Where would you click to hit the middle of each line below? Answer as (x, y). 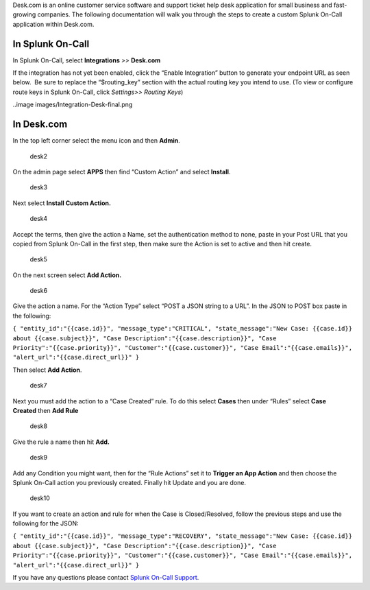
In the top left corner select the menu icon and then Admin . (97, 141)
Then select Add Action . (47, 370)
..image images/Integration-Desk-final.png (73, 105)
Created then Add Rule (46, 410)
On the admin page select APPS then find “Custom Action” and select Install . (122, 172)
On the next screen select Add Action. (67, 275)
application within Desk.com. (53, 24)
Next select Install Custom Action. (62, 203)
